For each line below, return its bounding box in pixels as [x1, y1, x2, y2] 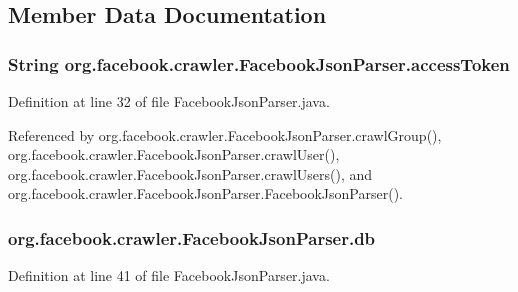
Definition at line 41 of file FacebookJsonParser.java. [8, 265, 330, 286]
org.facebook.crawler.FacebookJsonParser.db [8, 225, 376, 250]
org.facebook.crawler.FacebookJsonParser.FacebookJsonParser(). [8, 183, 403, 204]
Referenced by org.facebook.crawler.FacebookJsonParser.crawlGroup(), [8, 124, 442, 145]
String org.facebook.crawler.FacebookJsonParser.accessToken [8, 51, 510, 76]
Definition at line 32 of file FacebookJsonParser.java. [8, 91, 330, 111]
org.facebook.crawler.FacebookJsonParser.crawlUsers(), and [8, 163, 373, 184]
